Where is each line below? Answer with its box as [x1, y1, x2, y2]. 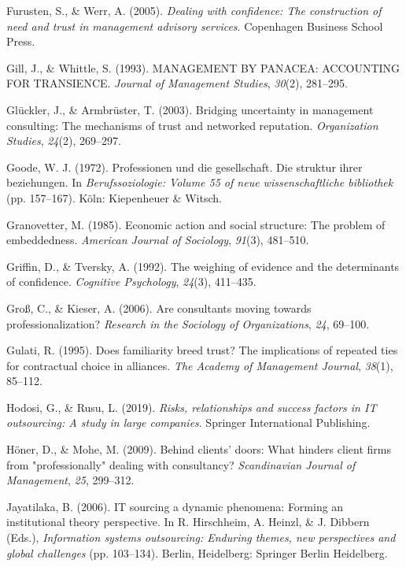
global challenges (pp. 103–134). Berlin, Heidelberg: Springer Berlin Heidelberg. [6, 544, 388, 561]
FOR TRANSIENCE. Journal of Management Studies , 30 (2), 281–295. [6, 75, 349, 91]
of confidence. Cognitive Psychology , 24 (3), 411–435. [6, 273, 257, 290]
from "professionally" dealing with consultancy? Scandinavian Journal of [6, 456, 356, 472]
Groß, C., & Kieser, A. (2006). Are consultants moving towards [6, 299, 312, 316]
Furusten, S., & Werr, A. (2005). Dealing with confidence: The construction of [6, 2, 382, 18]
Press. [6, 33, 35, 50]
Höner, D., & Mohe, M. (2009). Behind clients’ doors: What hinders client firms [6, 441, 391, 458]
